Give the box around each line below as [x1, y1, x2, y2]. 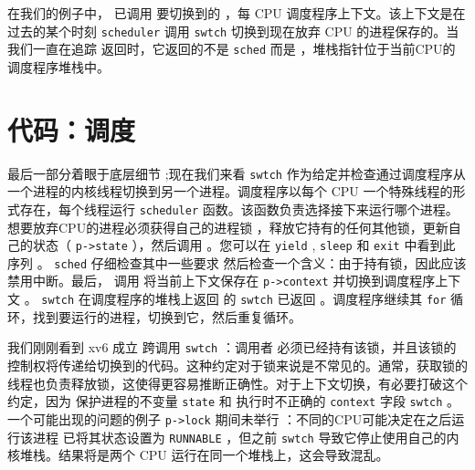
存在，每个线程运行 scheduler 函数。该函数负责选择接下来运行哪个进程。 [19, 199, 459, 218]
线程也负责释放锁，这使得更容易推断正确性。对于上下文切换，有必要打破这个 [7, 373, 468, 392]
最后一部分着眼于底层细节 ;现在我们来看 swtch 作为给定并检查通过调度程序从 [7, 163, 466, 183]
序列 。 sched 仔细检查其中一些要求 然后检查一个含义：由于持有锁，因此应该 [7, 253, 467, 272]
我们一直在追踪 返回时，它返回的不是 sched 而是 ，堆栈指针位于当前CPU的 [7, 39, 456, 58]
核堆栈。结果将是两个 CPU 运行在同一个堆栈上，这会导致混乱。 [7, 445, 389, 465]
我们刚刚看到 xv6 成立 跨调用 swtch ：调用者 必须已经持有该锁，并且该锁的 [7, 338, 457, 357]
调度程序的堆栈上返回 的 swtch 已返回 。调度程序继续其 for [90, 289, 447, 308]
